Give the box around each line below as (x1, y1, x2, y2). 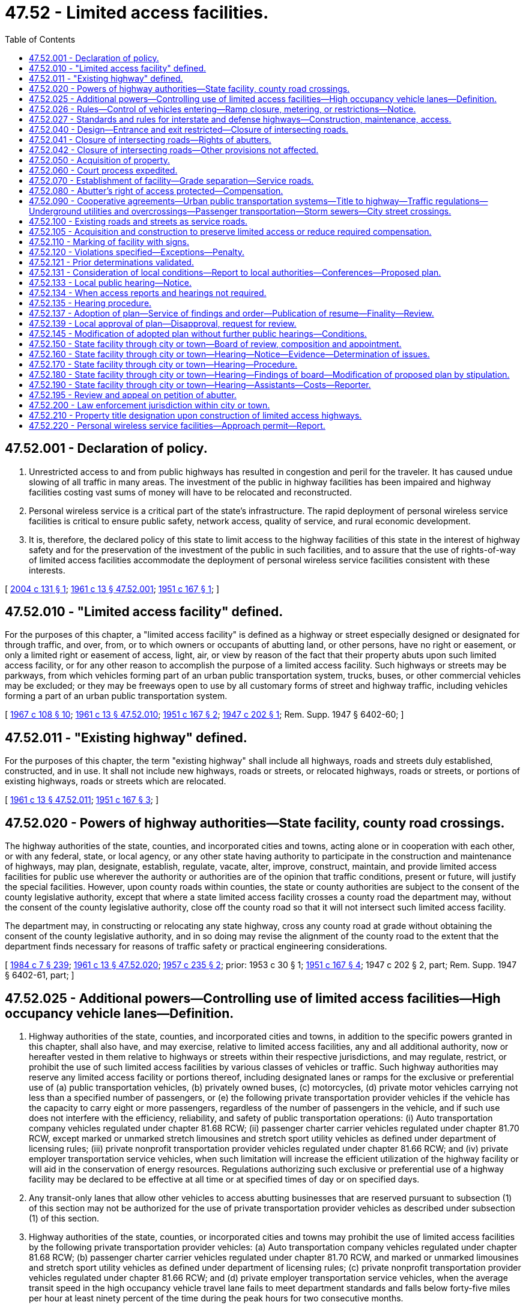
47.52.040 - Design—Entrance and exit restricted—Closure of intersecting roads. (29, 124, 349, 135)
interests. (29, 565, 65, 575)
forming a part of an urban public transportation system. (5, 691, 228, 701)
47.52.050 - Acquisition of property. (29, 154, 170, 165)
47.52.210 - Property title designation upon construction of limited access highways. (29, 410, 362, 420)
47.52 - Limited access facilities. (5, 2, 269, 23)
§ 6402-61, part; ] (5, 970, 74, 981)
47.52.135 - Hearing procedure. (29, 297, 152, 308)
